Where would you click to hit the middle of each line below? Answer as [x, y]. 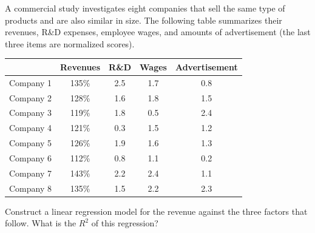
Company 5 [30, 143]
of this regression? [125, 223]
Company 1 [30, 82]
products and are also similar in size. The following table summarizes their [144, 20]
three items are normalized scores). [70, 43]
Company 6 [30, 157]
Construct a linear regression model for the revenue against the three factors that [156, 211]
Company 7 [30, 173]
